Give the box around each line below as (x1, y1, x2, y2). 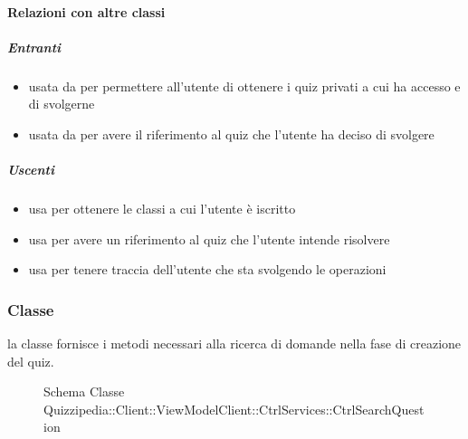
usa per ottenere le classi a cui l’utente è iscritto (28, 199, 296, 218)
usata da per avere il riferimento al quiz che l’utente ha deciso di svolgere (28, 124, 435, 143)
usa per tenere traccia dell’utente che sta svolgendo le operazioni (28, 260, 387, 279)
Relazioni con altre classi (7, 2, 166, 21)
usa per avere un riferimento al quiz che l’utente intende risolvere (28, 229, 390, 248)
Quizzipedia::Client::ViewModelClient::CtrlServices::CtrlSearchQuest (43, 399, 425, 418)
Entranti (7, 37, 62, 56)
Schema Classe (43, 382, 125, 401)
